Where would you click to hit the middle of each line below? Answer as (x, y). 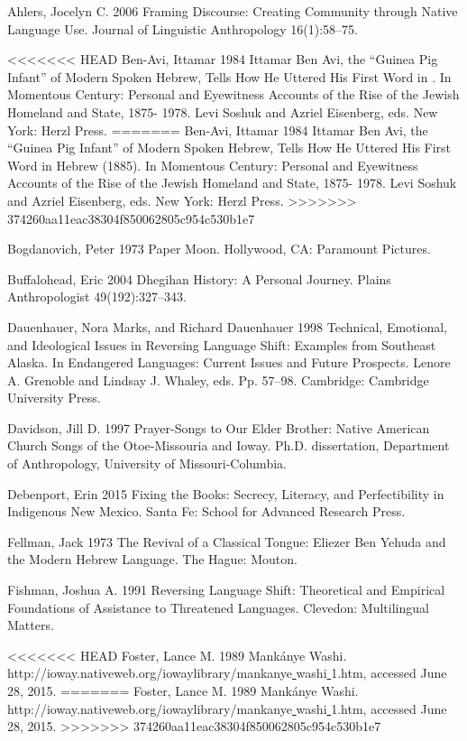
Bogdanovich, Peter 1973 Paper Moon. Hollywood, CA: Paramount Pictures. (219, 249)
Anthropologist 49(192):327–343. (97, 296)
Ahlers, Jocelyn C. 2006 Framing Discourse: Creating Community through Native (233, 11)
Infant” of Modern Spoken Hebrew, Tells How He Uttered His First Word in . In (229, 76)
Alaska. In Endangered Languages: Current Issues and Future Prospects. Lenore (229, 362)
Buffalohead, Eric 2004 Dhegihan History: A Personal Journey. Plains (199, 278)
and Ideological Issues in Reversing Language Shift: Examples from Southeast (222, 344)
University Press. (54, 398)
